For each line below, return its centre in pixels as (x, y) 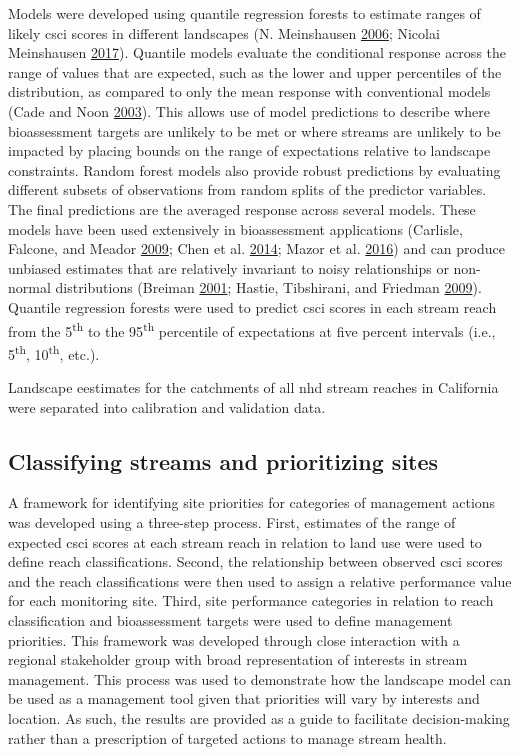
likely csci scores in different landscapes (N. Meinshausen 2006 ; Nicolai (224, 32)
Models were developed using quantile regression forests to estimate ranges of (244, 13)
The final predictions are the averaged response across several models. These (242, 208)
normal (29, 287)
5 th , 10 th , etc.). (54, 352)
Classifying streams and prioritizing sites (223, 460)
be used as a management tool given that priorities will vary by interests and (244, 698)
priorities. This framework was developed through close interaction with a (234, 639)
